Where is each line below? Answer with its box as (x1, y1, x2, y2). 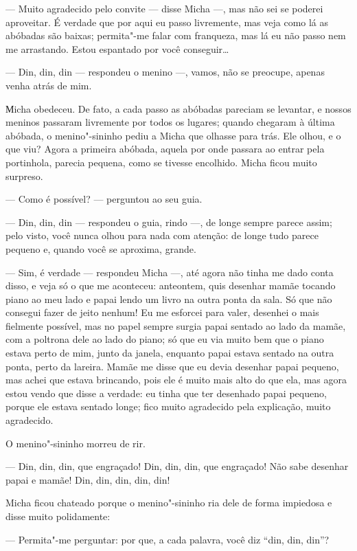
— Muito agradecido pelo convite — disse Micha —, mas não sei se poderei (5, 1, 323, 15)
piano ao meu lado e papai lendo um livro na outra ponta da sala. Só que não (5, 291, 332, 306)
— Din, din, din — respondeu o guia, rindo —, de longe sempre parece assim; (5, 214, 332, 229)
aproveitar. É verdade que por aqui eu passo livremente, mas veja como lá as (5, 14, 329, 29)
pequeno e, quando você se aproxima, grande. (5, 241, 196, 256)
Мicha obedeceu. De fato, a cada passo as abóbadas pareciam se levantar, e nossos (5, 101, 352, 115)
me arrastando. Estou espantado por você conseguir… (5, 41, 229, 56)
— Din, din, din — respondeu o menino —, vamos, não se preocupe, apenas (5, 65, 325, 79)
